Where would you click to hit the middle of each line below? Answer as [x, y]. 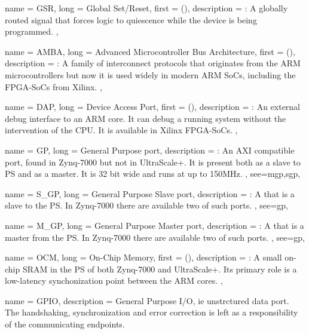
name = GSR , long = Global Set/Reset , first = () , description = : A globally [146, 8]
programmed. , [32, 31]
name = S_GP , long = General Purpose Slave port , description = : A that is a [150, 193]
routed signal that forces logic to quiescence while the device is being [131, 19]
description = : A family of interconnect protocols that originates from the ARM [153, 63]
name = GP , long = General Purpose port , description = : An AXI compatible [150, 150]
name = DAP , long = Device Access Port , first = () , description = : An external [153, 107]
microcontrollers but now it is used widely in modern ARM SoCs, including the [150, 74]
